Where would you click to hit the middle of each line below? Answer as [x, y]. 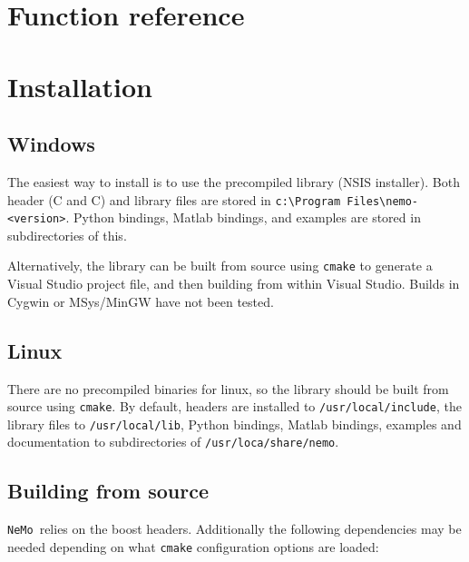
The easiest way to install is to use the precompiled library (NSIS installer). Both [234, 181]
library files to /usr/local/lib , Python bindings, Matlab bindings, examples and [234, 424]
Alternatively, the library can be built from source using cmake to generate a [220, 266]
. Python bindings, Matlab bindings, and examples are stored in [243, 217]
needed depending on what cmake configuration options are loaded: [193, 546]
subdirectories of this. [67, 235]
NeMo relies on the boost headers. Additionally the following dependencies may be [234, 529]
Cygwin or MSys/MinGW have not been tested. [141, 301]
